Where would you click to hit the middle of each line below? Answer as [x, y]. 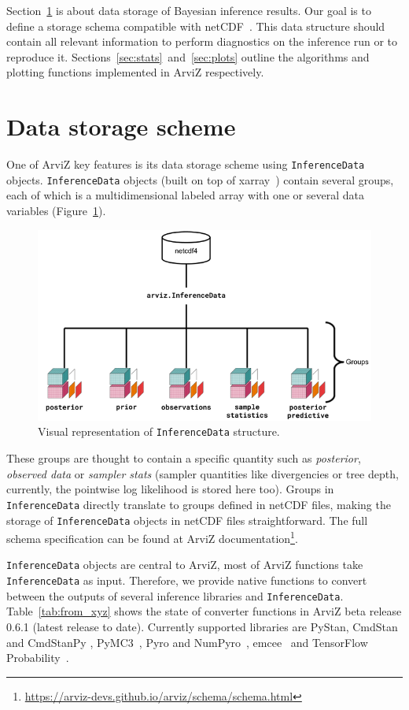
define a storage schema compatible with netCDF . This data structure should [196, 26]
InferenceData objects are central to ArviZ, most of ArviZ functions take [185, 565]
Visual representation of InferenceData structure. [159, 431]
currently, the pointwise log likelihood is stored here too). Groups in [170, 489]
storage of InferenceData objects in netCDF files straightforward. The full [187, 520]
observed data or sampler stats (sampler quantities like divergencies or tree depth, [203, 473]
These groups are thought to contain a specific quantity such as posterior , [184, 458]
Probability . [38, 658]
